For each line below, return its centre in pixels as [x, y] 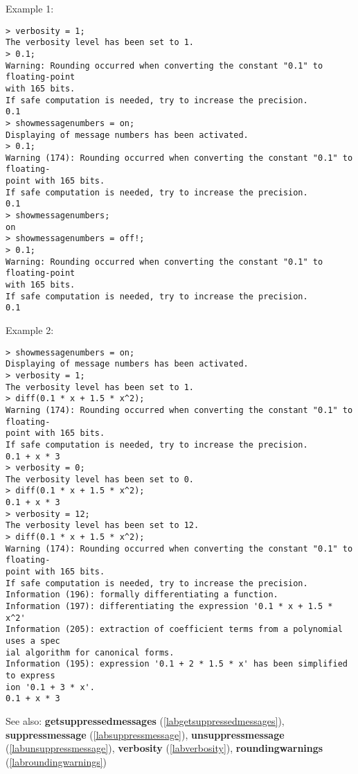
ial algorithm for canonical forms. [90, 652]
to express [30, 675]
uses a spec [33, 641]
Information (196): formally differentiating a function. [142, 595]
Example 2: [30, 330]
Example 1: [30, 8]
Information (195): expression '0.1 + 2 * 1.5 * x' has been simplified [177, 664]
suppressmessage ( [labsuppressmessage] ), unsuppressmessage [145, 734]
